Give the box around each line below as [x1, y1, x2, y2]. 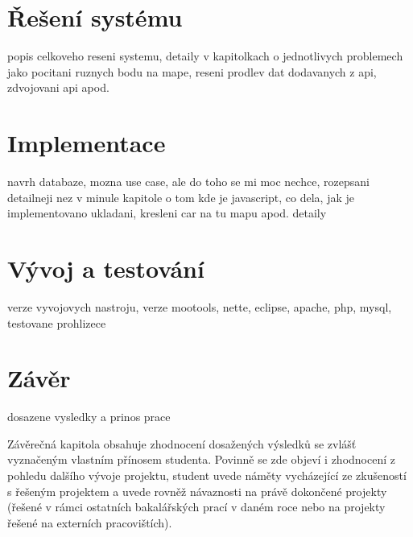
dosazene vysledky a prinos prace [7, 408, 171, 425]
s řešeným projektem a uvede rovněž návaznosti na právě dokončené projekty [7, 482, 387, 499]
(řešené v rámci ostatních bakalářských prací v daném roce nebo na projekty [7, 498, 386, 515]
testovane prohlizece [7, 314, 106, 331]
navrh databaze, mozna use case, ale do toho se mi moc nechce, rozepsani [7, 173, 370, 190]
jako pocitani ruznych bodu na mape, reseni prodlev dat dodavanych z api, [7, 63, 377, 80]
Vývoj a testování [7, 252, 204, 284]
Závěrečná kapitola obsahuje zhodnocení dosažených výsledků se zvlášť [7, 435, 357, 452]
